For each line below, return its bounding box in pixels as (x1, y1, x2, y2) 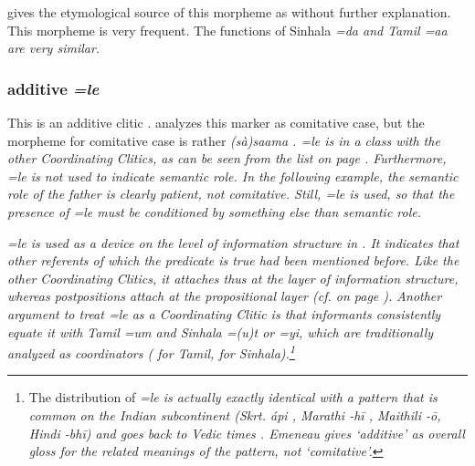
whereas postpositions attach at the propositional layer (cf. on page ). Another (7, 286, 442, 305)
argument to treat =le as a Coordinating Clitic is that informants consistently (7, 304, 441, 323)
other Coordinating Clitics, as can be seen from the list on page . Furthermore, (7, 149, 447, 168)
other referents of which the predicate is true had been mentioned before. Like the (7, 251, 459, 270)
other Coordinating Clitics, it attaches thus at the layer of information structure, (7, 268, 459, 287)
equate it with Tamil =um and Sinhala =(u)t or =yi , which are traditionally (7, 322, 434, 341)
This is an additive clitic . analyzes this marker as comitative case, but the (7, 113, 425, 131)
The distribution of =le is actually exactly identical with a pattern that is (28, 388, 438, 407)
